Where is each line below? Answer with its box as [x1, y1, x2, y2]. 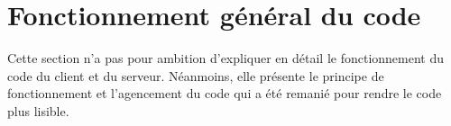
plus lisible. [7, 101, 69, 120]
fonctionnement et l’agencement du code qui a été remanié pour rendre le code [7, 84, 442, 103]
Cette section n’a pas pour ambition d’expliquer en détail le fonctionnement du [7, 49, 445, 67]
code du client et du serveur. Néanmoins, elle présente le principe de [7, 66, 384, 85]
